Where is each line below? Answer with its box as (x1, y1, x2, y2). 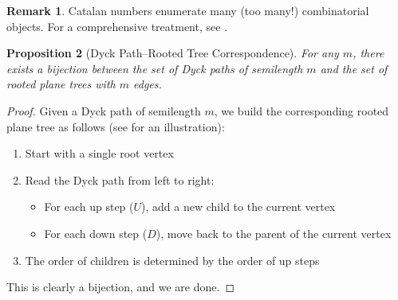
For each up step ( (44, 198, 134, 215)
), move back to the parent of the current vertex (156, 224, 392, 241)
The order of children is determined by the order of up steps (25, 251, 320, 268)
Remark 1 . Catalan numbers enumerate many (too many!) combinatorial (6, 2, 369, 18)
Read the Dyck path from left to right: (25, 171, 215, 188)
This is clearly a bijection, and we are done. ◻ (6, 279, 235, 295)
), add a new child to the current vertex (141, 198, 336, 215)
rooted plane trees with (6, 76, 116, 92)
